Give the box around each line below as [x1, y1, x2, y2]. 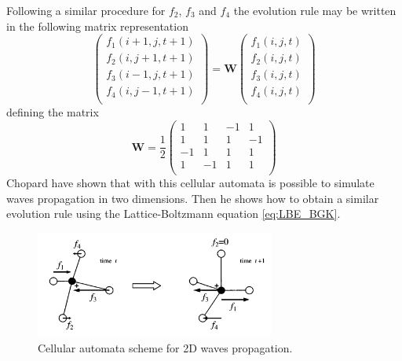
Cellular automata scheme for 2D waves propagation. [38, 339, 293, 355]
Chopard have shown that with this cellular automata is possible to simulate [6, 175, 375, 191]
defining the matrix [6, 104, 99, 120]
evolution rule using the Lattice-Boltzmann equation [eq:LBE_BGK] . [6, 205, 341, 222]
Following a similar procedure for [6, 2, 166, 18]
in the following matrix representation [6, 17, 188, 34]
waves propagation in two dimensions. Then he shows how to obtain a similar [6, 190, 379, 206]
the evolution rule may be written [233, 2, 397, 18]
